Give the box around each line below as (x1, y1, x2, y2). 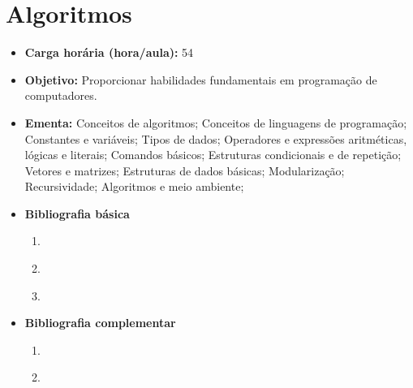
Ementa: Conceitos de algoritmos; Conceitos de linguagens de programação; (24, 114, 407, 131)
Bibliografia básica (24, 205, 130, 222)
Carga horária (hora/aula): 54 (24, 44, 194, 61)
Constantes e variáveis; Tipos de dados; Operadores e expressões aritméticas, (24, 130, 407, 147)
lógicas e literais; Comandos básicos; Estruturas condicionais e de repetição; (24, 146, 402, 163)
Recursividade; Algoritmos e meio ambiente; (24, 178, 244, 195)
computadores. (24, 87, 97, 104)
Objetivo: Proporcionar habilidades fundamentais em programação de (24, 71, 377, 88)
